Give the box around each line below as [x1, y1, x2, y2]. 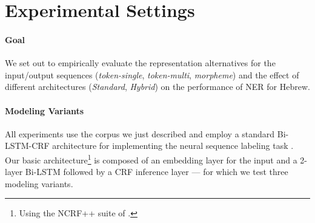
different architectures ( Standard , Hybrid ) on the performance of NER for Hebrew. [5, 80, 310, 93]
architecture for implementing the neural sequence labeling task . [52, 139, 294, 152]
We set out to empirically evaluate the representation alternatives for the [5, 57, 276, 69]
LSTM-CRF [5, 139, 50, 152]
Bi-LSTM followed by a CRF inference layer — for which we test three [25, 165, 288, 178]
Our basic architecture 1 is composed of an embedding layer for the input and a [5, 151, 297, 166]
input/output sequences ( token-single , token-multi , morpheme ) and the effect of [5, 68, 299, 81]
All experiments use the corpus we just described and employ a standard [5, 127, 275, 140]
